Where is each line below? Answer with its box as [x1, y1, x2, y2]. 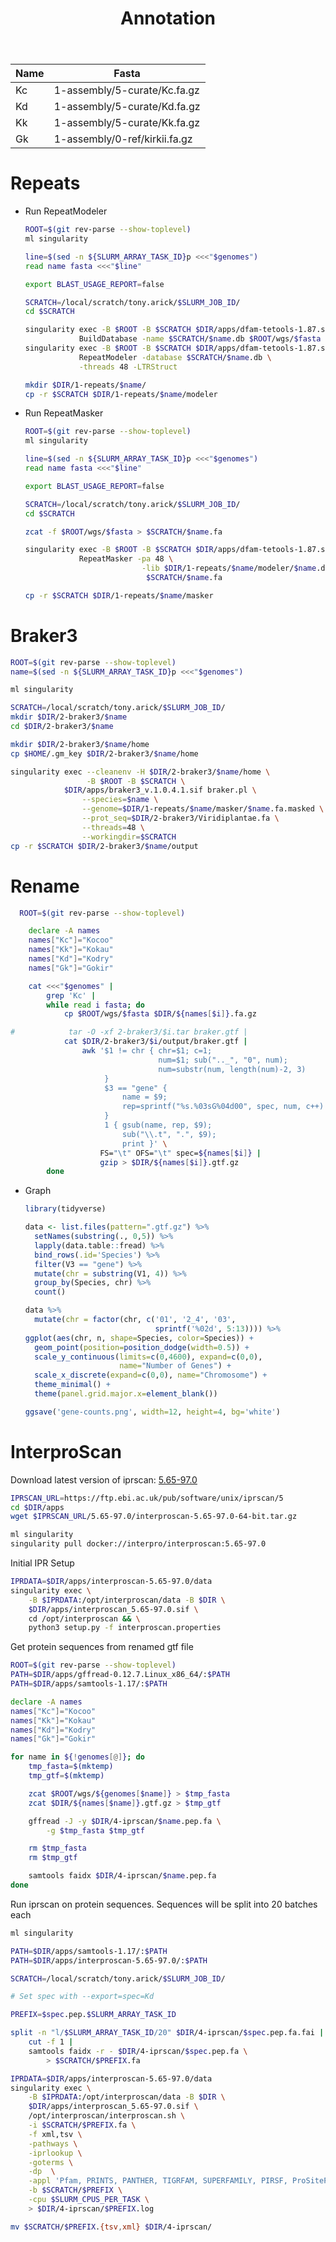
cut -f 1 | [28, 2037, 74, 2047]
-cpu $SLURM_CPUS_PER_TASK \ [28, 2195, 150, 2205]
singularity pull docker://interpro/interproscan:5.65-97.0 [10, 1539, 267, 1549]
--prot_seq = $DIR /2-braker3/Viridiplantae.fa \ [81, 813, 280, 824]
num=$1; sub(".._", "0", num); [158, 1055, 288, 1065]
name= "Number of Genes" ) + [119, 1361, 232, 1371]
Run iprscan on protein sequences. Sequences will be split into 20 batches [10, 1898, 318, 1910]
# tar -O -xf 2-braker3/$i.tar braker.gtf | [10, 1027, 248, 1037]
